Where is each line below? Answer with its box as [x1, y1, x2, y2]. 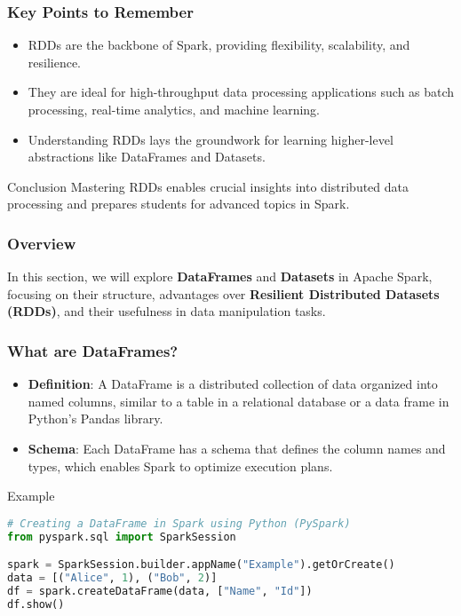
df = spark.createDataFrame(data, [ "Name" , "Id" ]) [7, 584, 313, 597]
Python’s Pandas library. [28, 409, 163, 428]
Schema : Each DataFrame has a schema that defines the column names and [28, 438, 446, 457]
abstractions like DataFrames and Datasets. [28, 147, 266, 166]
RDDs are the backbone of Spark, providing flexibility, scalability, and [28, 36, 410, 54]
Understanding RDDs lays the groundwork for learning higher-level [28, 130, 393, 148]
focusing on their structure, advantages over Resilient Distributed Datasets [7, 284, 440, 303]
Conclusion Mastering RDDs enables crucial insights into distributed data [7, 177, 409, 195]
